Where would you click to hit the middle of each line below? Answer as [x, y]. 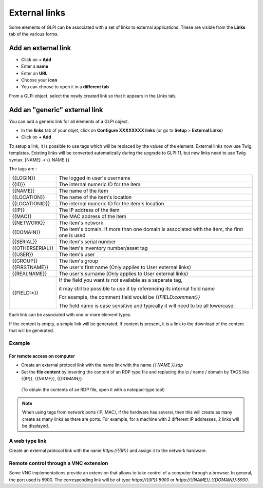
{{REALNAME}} [29, 274]
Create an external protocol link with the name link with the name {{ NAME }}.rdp [102, 365]
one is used [72, 235]
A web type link [28, 441]
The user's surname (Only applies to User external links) [123, 274]
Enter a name [35, 66]
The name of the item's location [95, 197]
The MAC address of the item [93, 216]
